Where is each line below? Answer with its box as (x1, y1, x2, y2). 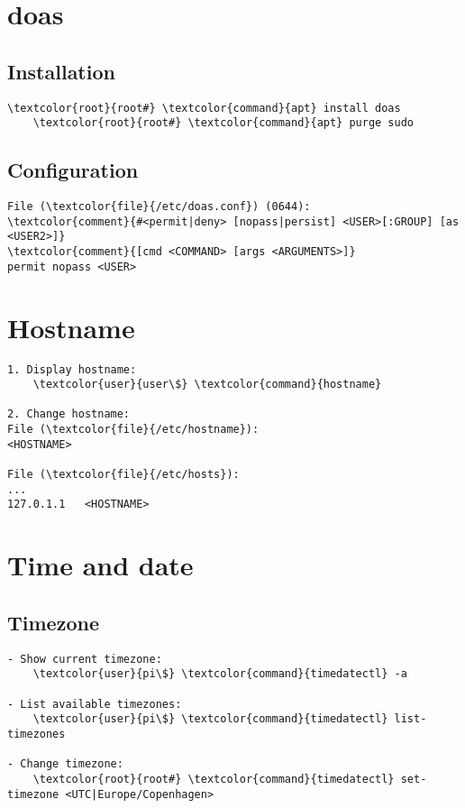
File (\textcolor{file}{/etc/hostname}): (7, 423, 260, 436)
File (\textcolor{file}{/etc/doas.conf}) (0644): (7, 200, 311, 214)
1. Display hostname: (7, 363, 137, 376)
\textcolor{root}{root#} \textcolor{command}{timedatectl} (32, 772, 395, 785)
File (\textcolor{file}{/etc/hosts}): (7, 468, 240, 482)
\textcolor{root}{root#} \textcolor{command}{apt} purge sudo (32, 116, 415, 130)
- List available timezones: (7, 697, 182, 711)
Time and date (7, 546, 194, 583)
